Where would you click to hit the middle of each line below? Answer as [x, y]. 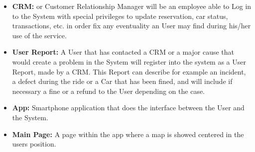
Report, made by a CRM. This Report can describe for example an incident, [129, 71]
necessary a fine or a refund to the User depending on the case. [109, 91]
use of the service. [39, 35]
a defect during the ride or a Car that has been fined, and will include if [122, 81]
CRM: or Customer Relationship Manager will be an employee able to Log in [132, 6]
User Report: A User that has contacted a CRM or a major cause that [123, 52]
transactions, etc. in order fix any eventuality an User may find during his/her [131, 26]
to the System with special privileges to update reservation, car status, [120, 16]
